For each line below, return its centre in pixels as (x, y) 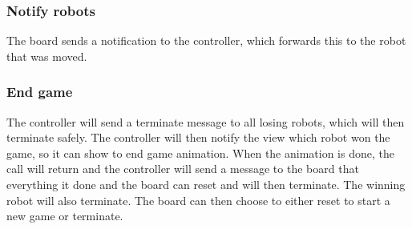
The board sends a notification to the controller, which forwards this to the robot (206, 40)
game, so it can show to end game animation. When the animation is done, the (200, 153)
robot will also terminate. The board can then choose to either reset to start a (198, 200)
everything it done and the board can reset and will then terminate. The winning (206, 184)
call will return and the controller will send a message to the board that (183, 169)
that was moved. (47, 56)
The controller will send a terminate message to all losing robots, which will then (206, 121)
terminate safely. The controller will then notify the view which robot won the (198, 137)
